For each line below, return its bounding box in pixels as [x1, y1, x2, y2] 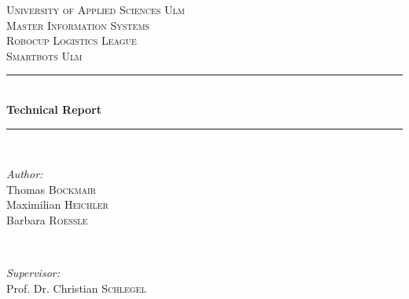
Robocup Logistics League [6, 32, 137, 49]
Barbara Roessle [6, 211, 88, 228]
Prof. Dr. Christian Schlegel [6, 279, 146, 296]
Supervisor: [6, 264, 60, 281]
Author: [6, 166, 43, 182]
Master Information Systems [6, 16, 150, 33]
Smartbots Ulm [6, 47, 83, 64]
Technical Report [6, 100, 101, 117]
